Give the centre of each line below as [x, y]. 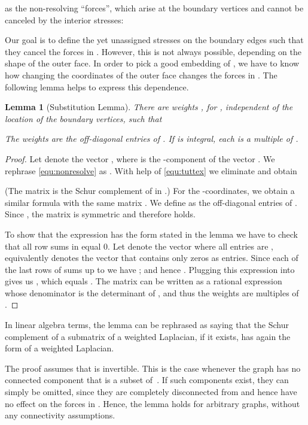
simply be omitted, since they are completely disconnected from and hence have [151, 392]
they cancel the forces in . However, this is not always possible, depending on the [153, 51]
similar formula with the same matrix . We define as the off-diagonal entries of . [151, 202]
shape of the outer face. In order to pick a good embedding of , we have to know [152, 63]
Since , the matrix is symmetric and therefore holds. [100, 214]
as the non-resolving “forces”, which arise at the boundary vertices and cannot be [154, 8]
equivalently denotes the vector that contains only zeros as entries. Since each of [152, 258]
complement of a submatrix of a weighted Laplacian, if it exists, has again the [148, 336]
